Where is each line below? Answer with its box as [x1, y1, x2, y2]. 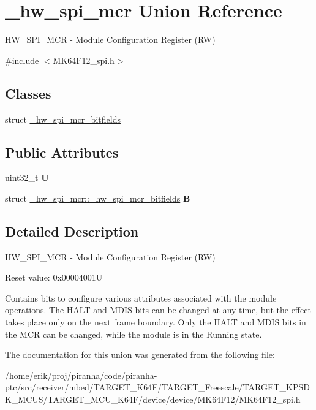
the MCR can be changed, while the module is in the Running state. [5, 327, 262, 340]
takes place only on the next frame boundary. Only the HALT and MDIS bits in [5, 316, 306, 328]
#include [5, 53, 39, 66]
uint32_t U [5, 171, 49, 184]
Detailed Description [5, 221, 139, 240]
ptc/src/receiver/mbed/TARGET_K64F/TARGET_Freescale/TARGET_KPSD [5, 381, 310, 393]
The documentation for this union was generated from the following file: [5, 348, 275, 361]
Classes [5, 83, 51, 102]
